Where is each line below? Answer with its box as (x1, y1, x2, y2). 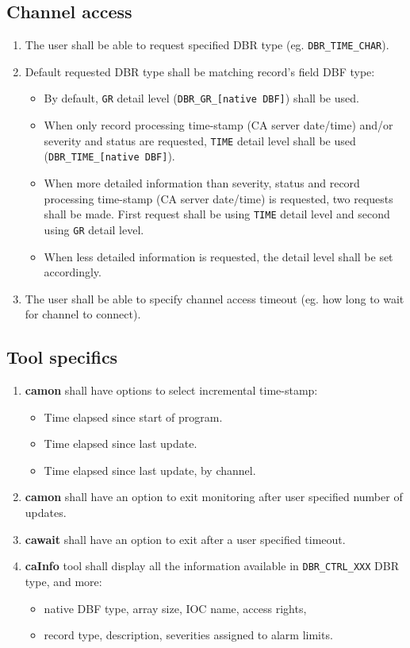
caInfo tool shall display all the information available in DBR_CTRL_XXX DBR (25, 557, 399, 574)
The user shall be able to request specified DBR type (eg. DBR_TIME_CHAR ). (25, 37, 389, 53)
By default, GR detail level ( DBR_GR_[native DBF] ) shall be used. (44, 90, 359, 106)
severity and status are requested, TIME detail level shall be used (44, 132, 356, 148)
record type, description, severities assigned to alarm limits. (44, 627, 333, 643)
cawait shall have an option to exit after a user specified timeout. (25, 530, 346, 547)
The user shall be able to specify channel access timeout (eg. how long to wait (25, 290, 404, 307)
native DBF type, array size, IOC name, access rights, (44, 600, 307, 616)
